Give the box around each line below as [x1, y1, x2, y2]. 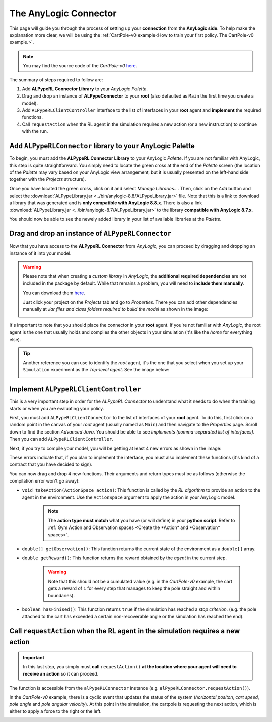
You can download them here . [23, 290, 85, 296]
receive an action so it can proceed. [23, 671, 99, 677]
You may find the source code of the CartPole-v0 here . [23, 63, 138, 69]
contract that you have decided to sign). [9, 461, 93, 467]
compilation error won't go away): [9, 478, 80, 484]
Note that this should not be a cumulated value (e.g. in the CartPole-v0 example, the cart [48, 578, 233, 584]
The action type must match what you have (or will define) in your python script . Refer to [48, 517, 235, 523]
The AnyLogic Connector [9, 8, 117, 19]
